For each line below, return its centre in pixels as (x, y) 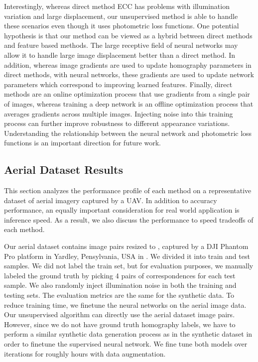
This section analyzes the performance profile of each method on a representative (128, 190)
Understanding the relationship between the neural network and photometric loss (128, 133)
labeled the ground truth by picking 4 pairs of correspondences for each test (120, 275)
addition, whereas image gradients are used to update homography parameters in (128, 64)
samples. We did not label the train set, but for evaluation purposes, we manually (129, 266)
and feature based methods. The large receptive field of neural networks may (121, 45)
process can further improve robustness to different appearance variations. (117, 123)
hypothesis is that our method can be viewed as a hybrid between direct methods (128, 35)
